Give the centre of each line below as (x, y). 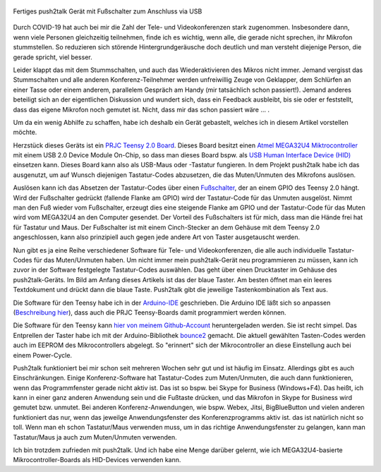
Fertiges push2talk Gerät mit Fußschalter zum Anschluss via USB (108, 11)
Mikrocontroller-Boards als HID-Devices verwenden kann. (97, 460)
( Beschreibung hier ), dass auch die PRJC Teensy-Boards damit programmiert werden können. (150, 312)
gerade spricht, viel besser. (53, 57)
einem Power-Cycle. (43, 355)
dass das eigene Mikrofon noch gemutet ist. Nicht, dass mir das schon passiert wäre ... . (141, 109)
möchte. (25, 132)
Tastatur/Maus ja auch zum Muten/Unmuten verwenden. (95, 437)
